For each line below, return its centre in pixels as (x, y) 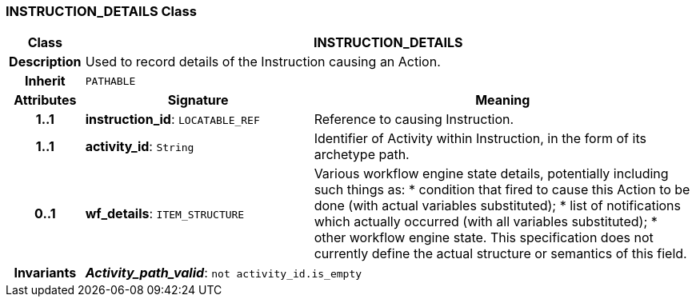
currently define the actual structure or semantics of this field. (500, 254)
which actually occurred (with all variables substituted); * (486, 222)
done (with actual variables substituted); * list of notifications (497, 206)
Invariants (45, 273)
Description (45, 62)
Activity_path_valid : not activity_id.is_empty (224, 273)
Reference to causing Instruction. (414, 120)
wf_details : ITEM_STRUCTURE (165, 214)
